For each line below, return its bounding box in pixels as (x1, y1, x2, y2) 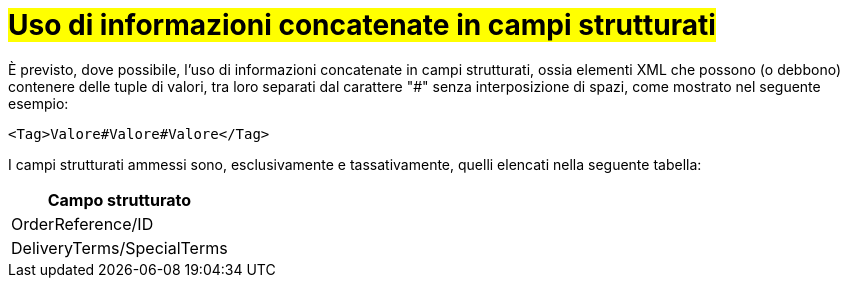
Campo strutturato (47, 189, 191, 210)
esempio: (8, 94, 69, 112)
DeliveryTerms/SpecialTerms (11, 237, 228, 258)
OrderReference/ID (11, 213, 154, 234)
